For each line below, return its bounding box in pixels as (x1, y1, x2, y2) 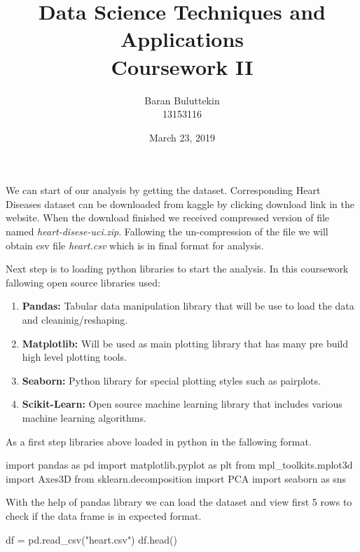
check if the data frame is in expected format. (6, 508, 202, 523)
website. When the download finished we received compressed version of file (6, 210, 330, 225)
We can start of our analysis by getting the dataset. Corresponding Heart (6, 183, 321, 198)
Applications (120, 25, 244, 53)
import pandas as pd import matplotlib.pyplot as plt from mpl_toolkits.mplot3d (6, 457, 353, 472)
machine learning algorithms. (22, 410, 146, 425)
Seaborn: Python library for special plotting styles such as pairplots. (22, 373, 321, 387)
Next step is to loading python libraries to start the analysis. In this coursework (6, 261, 349, 276)
